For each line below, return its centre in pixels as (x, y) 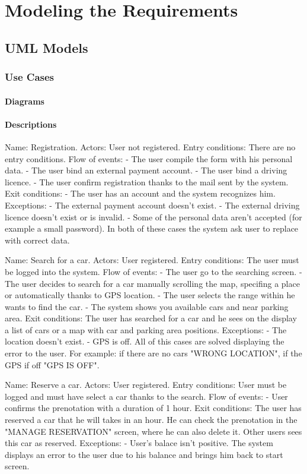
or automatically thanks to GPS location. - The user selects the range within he (150, 295)
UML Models (47, 47)
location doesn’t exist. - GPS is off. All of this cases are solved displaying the (145, 341)
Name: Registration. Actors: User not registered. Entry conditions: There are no (150, 146)
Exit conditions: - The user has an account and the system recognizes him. (140, 193)
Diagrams (25, 101)
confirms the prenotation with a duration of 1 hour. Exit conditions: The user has (153, 408)
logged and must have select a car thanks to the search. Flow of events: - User (146, 396)
